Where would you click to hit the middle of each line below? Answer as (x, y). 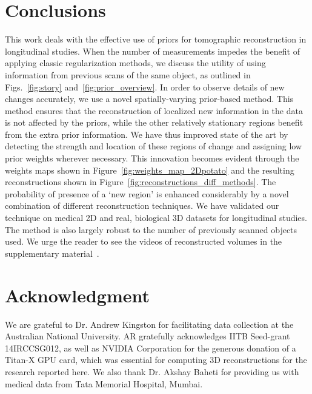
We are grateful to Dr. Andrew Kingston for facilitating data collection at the (149, 324)
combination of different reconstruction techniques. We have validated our (142, 205)
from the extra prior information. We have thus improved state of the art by (147, 134)
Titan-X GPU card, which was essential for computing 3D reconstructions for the (156, 360)
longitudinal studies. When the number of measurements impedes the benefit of (152, 51)
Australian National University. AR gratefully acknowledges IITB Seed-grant (148, 336)
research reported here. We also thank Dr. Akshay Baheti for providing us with (152, 371)
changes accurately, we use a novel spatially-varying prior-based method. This (149, 99)
